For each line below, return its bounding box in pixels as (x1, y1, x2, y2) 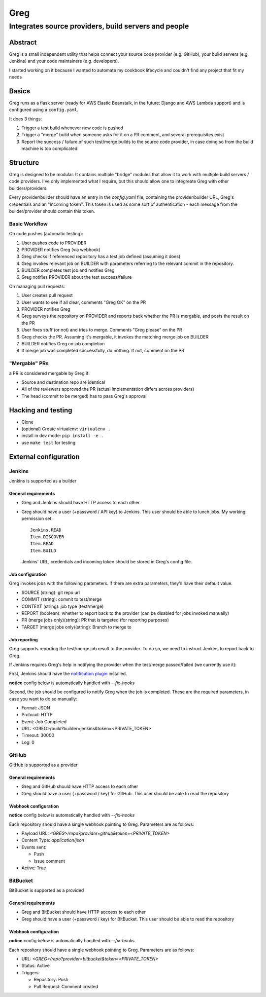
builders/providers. (9, 185, 48, 191)
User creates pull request (21, 293, 73, 298)
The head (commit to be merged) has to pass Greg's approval (21, 393, 147, 399)
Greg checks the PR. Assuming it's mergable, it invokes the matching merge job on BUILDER (21, 333, 209, 340)
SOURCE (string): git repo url (21, 590, 80, 595)
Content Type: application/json (21, 837, 85, 843)
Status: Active (21, 962, 50, 969)
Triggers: (21, 969, 40, 975)
